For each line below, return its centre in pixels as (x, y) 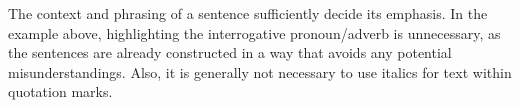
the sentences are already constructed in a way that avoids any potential (230, 52)
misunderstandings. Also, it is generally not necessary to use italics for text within (260, 71)
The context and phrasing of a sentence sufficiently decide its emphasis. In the (248, 13)
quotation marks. (60, 91)
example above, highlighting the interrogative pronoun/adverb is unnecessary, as (254, 32)
